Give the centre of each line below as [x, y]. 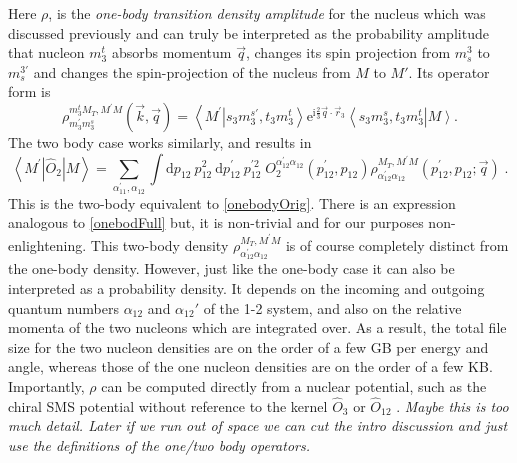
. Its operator [449, 71]
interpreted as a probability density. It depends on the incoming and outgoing [246, 288]
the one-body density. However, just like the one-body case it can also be [231, 268]
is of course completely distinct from [397, 244]
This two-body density [159, 244]
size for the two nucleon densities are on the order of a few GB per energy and [248, 346]
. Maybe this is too [452, 405]
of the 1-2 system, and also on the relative [332, 307]
